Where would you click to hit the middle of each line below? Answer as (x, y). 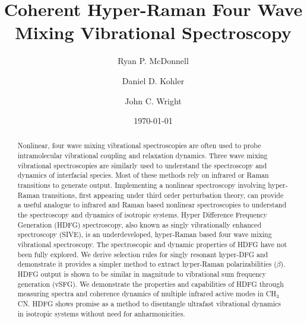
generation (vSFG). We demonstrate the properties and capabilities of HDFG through (151, 284)
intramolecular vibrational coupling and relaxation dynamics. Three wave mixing (143, 156)
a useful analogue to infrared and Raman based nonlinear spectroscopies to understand (152, 205)
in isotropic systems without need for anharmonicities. (101, 313)
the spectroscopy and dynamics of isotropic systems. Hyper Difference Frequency (142, 215)
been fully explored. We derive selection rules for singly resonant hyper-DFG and (143, 254)
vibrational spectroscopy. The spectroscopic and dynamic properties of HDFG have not (152, 244)
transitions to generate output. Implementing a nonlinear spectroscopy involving (142, 185)
